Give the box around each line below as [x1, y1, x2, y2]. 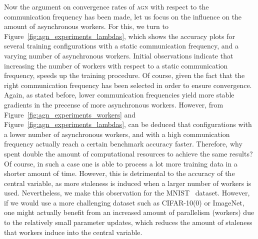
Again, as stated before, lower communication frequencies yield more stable [4, 89, 234, 100]
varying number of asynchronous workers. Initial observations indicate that [4, 50, 233, 60]
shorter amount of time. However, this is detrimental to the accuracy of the [4, 168, 235, 178]
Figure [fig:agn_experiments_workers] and [4, 109, 136, 119]
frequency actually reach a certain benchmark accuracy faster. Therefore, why [4, 138, 242, 149]
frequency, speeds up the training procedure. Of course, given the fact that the [4, 70, 245, 80]
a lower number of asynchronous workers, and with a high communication [4, 128, 230, 139]
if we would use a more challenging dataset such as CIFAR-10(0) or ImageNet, [4, 197, 244, 207]
